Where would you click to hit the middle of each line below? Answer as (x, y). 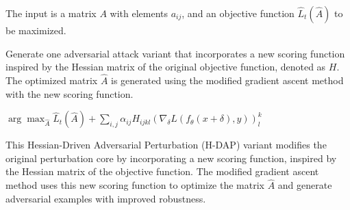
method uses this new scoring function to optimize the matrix (135, 185)
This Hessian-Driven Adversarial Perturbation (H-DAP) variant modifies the (166, 145)
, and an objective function (238, 13)
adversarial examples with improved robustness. (106, 198)
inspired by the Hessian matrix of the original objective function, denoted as (166, 67)
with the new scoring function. (70, 93)
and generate (305, 185)
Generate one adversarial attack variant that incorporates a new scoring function (175, 53)
